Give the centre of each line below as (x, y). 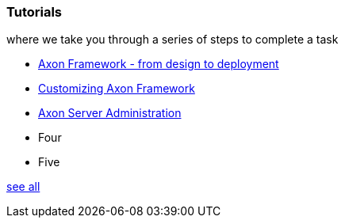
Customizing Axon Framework (117, 89)
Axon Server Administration (110, 113)
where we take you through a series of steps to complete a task (172, 40)
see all (23, 187)
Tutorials (34, 12)
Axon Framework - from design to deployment (159, 64)
